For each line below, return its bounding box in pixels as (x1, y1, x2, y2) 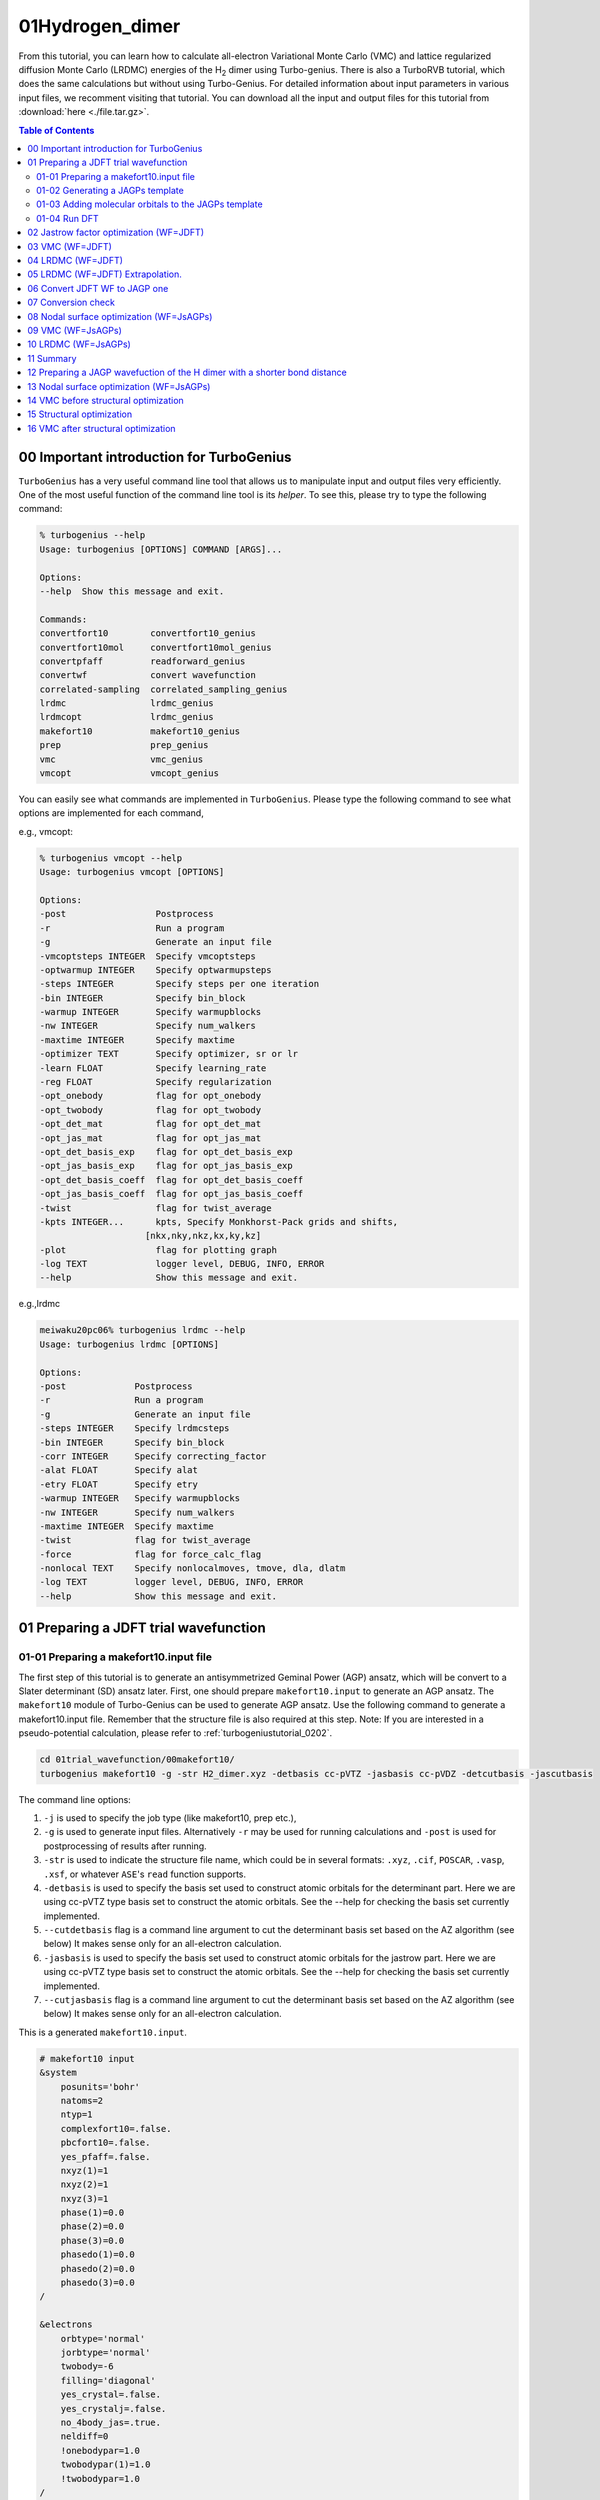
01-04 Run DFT (36, 212, 99, 224)
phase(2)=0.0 (60, 2221, 125, 2232)
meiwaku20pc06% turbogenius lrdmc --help (39, 1325, 246, 1336)
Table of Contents (18, 124, 95, 136)
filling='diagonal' (60, 2375, 157, 2386)
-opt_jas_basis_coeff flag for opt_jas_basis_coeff (39, 1188, 304, 1200)
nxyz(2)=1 (60, 2179, 109, 2190)
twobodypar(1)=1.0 (60, 2459, 151, 2470)
